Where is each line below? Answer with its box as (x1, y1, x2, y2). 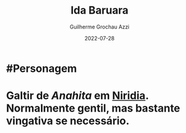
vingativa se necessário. (6, 114, 130, 128)
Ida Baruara (70, 4, 129, 17)
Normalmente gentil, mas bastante (6, 102, 181, 115)
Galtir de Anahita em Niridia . (6, 89, 149, 103)
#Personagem (6, 62, 77, 75)
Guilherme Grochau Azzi (69, 23, 130, 30)
